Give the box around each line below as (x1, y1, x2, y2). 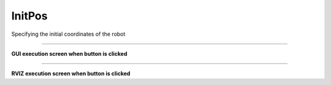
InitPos (11, 9, 48, 22)
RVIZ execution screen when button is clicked (11, 70, 131, 77)
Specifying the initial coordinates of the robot (11, 30, 126, 38)
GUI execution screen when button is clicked (11, 50, 127, 57)
